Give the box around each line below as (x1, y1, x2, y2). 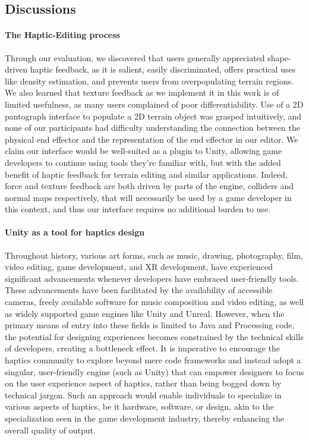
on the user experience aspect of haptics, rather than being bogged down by (5, 377, 282, 389)
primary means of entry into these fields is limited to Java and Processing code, (5, 319, 295, 331)
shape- (267, 51, 291, 64)
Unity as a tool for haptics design (5, 226, 145, 238)
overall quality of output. (5, 423, 96, 436)
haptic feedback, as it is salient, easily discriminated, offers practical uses (30, 63, 296, 76)
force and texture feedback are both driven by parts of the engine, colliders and (5, 180, 294, 192)
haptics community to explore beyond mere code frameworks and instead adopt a (5, 354, 301, 366)
